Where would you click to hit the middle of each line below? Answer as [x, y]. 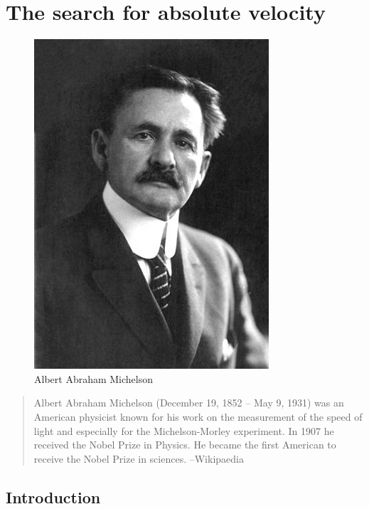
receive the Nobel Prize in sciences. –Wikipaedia [139, 458]
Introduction [53, 497]
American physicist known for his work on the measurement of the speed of [198, 416]
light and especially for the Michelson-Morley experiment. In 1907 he [184, 430]
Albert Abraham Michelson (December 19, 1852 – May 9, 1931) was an [189, 403]
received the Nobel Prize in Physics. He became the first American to [185, 445]
